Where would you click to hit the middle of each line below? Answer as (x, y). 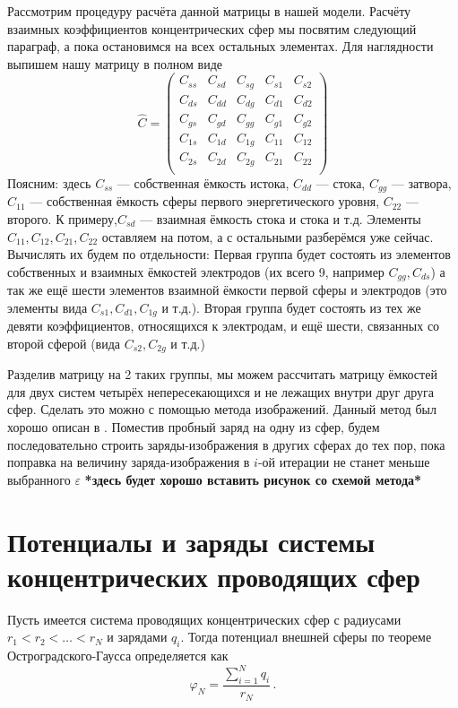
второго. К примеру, (62, 218)
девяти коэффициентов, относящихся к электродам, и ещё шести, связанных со (224, 326)
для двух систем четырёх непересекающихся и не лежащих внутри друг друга (220, 391)
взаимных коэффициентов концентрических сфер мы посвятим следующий (212, 28)
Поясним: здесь (49, 182)
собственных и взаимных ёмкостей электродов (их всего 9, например (196, 271)
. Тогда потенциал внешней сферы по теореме (306, 637)
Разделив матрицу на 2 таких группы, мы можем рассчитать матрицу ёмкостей (222, 374)
